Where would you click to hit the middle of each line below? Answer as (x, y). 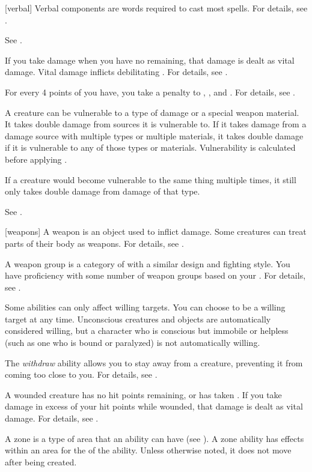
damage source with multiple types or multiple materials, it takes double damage (154, 135)
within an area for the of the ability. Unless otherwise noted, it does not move (148, 450)
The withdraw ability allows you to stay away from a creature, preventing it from (154, 362)
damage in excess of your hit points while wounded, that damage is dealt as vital (154, 406)
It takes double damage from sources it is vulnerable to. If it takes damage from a (156, 124)
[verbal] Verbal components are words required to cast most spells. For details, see (156, 8)
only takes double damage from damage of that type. (102, 191)
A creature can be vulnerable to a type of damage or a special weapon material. (152, 112)
